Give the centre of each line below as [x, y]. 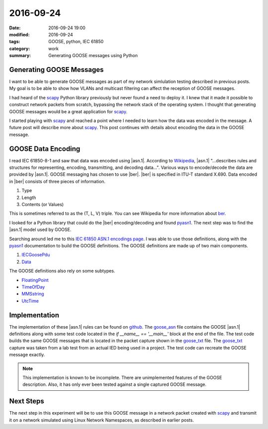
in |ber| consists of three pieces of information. [57, 181]
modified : [19, 34]
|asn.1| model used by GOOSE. [40, 230]
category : [20, 48]
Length [29, 197]
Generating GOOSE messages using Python [93, 56]
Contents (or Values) [43, 204]
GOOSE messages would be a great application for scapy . [68, 111]
